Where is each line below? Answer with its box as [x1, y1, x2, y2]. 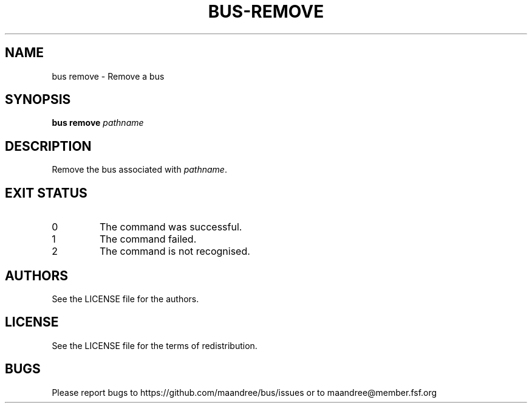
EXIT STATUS [5, 185, 87, 201]
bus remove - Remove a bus [52, 71, 165, 81]
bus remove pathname [52, 117, 144, 128]
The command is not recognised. [99, 245, 250, 258]
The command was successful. [99, 221, 242, 233]
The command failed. [99, 233, 197, 246]
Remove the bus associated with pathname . [52, 164, 227, 175]
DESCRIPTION [5, 138, 92, 154]
